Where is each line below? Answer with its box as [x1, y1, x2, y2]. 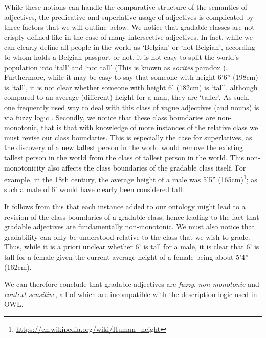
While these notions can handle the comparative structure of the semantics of [4, 2, 247, 12]
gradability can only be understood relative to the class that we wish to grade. [4, 231, 250, 242]
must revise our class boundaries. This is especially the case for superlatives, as [4, 132, 252, 142]
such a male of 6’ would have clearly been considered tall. [4, 184, 184, 195]
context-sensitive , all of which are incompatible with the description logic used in [4, 288, 257, 299]
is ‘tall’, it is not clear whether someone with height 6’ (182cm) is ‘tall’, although [4, 81, 258, 92]
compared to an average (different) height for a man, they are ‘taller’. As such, [4, 92, 250, 102]
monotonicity [4, 162, 46, 173]
